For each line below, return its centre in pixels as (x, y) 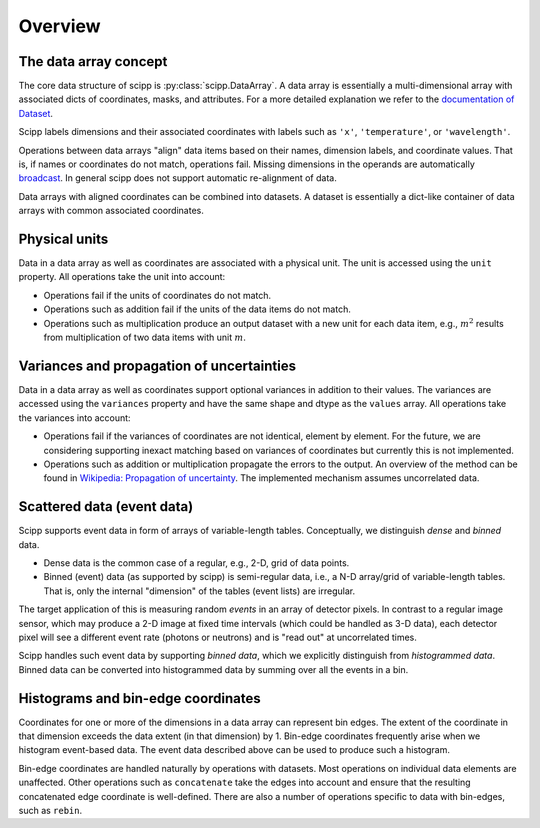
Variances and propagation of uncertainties (157, 365)
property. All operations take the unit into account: (122, 277)
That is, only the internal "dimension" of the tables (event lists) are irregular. (199, 591)
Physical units (63, 239)
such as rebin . (50, 810)
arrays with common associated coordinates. (111, 211)
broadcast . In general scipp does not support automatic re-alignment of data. (177, 178)
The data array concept (93, 61)
